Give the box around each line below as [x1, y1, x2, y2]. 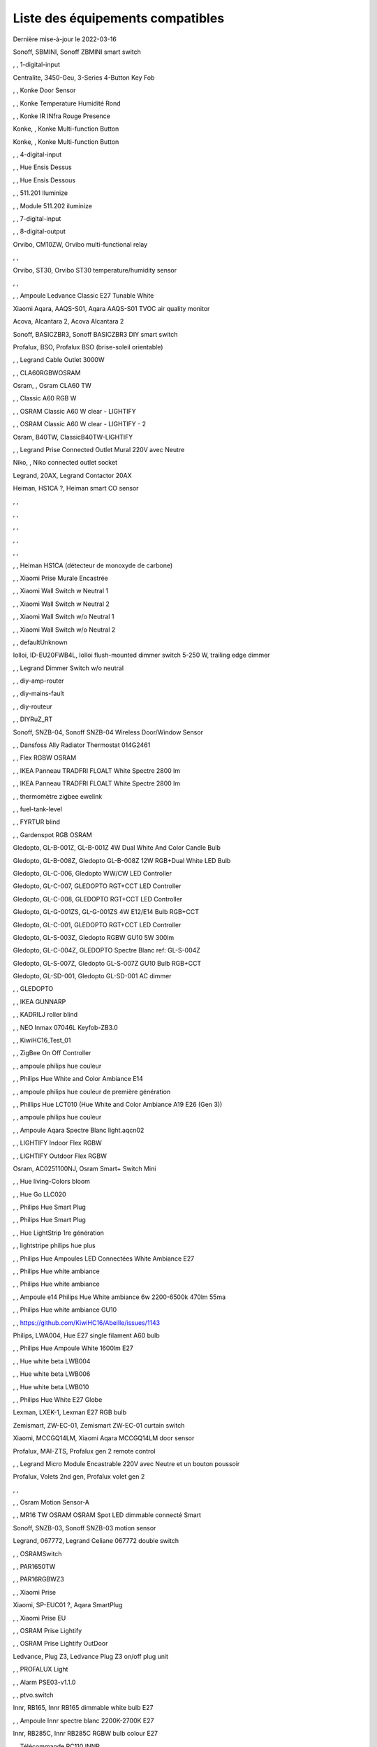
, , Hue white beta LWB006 [13, 1370, 91, 1378]
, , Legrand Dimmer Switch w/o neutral [13, 664, 124, 672]
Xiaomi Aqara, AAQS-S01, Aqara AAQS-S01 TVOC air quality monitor [13, 304, 210, 312]
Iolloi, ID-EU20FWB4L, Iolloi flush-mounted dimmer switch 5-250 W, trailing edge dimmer [13, 651, 270, 660]
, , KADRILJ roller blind [13, 1010, 78, 1019]
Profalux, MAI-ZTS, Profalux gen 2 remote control [13, 1447, 156, 1455]
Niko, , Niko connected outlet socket [13, 458, 118, 467]
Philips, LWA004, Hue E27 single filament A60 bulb [13, 1331, 160, 1340]
